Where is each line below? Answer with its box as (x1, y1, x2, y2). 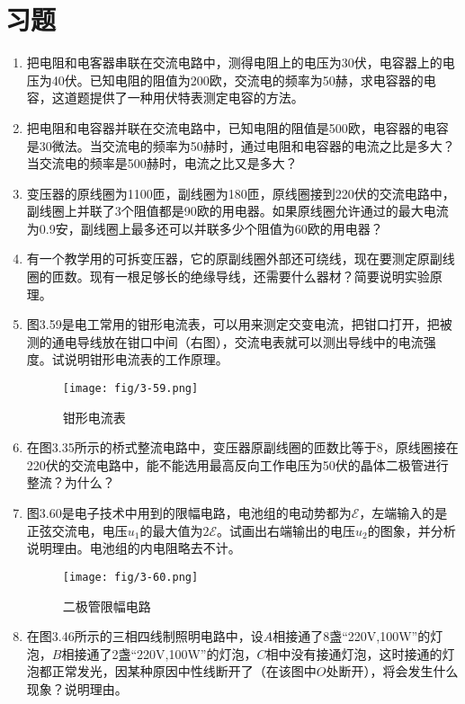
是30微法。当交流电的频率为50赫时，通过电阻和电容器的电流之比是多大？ (26, 136, 455, 155)
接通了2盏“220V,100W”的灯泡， (74, 644, 257, 663)
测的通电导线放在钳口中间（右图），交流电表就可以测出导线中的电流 (26, 332, 424, 351)
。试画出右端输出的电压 (217, 521, 356, 539)
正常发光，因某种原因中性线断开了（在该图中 (51, 662, 317, 681)
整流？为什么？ (26, 473, 115, 492)
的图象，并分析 (367, 521, 456, 539)
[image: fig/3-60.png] (62, 570, 199, 584)
